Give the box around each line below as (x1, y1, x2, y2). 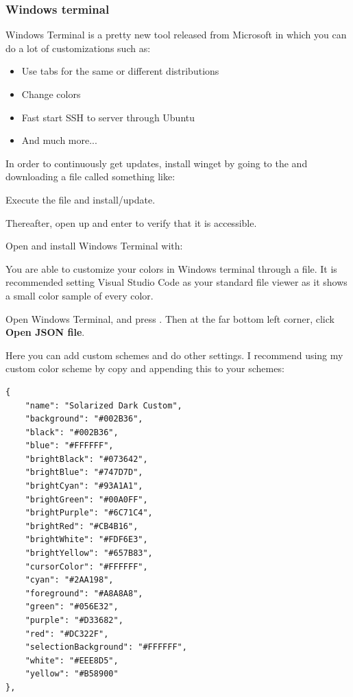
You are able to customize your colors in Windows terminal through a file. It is (5, 261, 337, 276)
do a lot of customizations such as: (5, 40, 151, 55)
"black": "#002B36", (25, 427, 119, 437)
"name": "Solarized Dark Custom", (25, 400, 182, 411)
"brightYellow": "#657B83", (25, 548, 153, 559)
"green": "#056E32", (25, 602, 119, 612)
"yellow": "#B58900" (25, 669, 119, 679)
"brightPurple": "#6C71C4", (25, 508, 153, 518)
